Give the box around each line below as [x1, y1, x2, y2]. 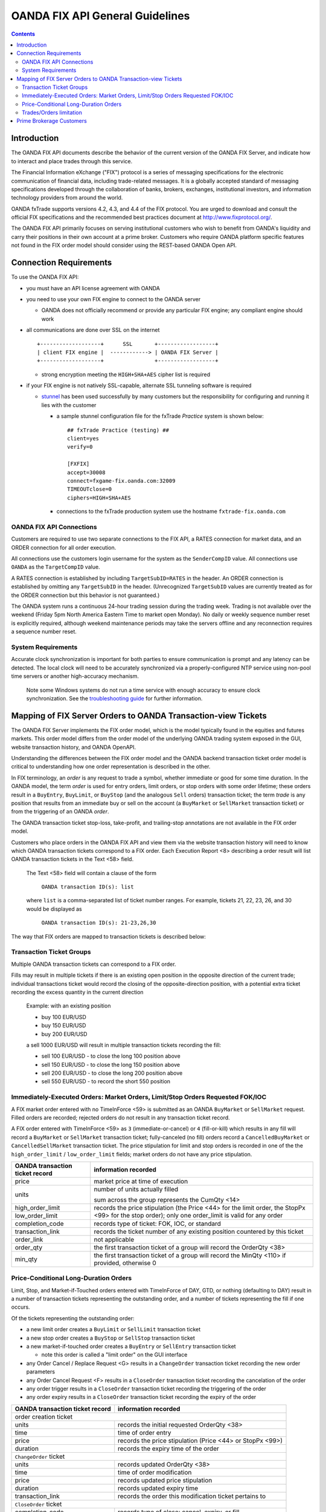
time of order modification [118, 1468, 192, 1476]
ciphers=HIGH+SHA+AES [67, 494, 131, 501]
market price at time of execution [94, 1177, 188, 1185]
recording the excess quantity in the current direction [11, 988, 144, 996]
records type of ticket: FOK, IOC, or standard [94, 1219, 222, 1228]
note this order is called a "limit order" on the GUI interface [41, 1351, 188, 1358]
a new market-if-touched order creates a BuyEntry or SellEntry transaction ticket [26, 1343, 236, 1350]
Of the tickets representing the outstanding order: [11, 1314, 135, 1321]
